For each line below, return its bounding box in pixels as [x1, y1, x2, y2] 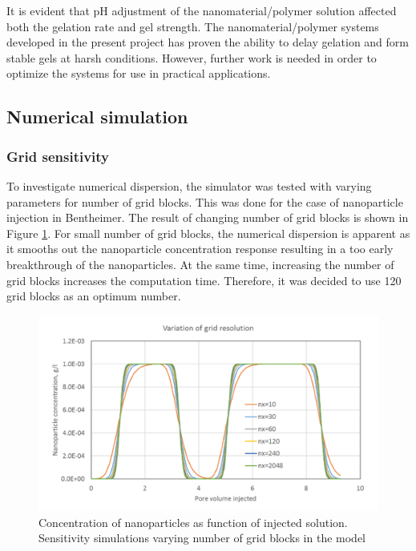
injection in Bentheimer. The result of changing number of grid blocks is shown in [6, 209, 409, 226]
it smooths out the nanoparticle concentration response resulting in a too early [6, 240, 394, 257]
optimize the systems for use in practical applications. [6, 65, 271, 82]
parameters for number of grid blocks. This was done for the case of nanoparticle [6, 193, 403, 210]
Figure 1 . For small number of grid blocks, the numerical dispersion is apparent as [6, 224, 410, 241]
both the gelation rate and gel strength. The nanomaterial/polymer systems [6, 18, 379, 34]
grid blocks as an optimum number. [6, 288, 181, 304]
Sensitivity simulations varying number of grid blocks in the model [38, 529, 366, 546]
